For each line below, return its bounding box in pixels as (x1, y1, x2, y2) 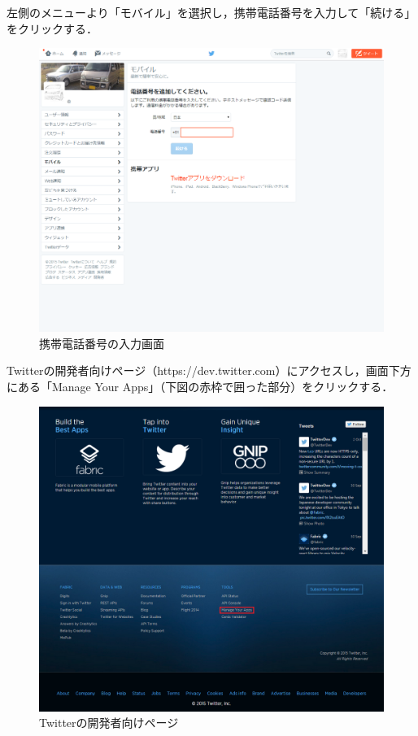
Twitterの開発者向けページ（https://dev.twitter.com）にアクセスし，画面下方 (7, 362, 411, 379)
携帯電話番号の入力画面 (39, 334, 164, 351)
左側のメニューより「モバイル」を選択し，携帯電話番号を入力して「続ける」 (7, 4, 416, 20)
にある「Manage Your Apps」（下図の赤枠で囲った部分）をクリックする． (7, 378, 394, 395)
